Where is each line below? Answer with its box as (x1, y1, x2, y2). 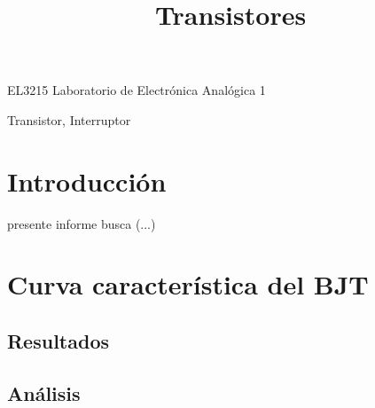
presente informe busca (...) (7, 214, 156, 232)
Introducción (7, 162, 167, 199)
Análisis (7, 379, 81, 406)
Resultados (7, 327, 109, 355)
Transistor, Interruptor (7, 110, 131, 129)
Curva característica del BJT (7, 266, 369, 302)
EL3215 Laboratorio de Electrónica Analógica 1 (7, 81, 266, 99)
